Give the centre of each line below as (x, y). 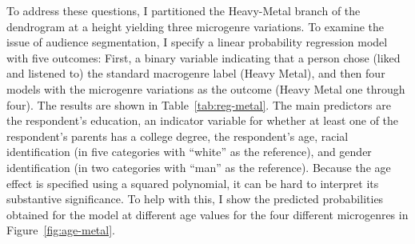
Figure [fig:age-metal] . (61, 230)
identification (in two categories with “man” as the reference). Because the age (199, 167)
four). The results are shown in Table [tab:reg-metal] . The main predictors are (199, 104)
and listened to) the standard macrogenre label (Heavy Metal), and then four (196, 73)
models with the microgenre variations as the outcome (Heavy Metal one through (206, 88)
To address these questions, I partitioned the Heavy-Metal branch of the (184, 10)
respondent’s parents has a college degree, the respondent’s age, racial (178, 136)
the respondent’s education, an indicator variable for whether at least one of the (203, 120)
